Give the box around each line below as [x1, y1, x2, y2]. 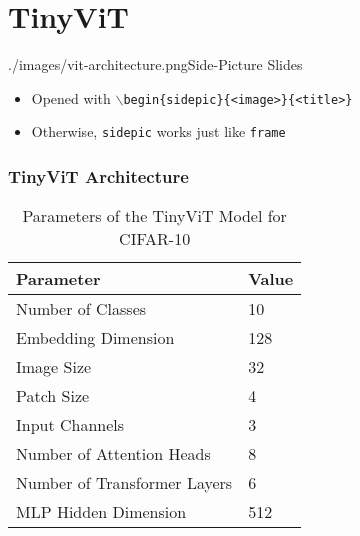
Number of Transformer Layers [16, 471, 233, 495]
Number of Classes [16, 297, 147, 321]
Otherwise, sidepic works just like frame [31, 121, 286, 142]
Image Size [16, 355, 92, 379]
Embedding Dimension [16, 326, 175, 350]
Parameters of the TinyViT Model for [22, 204, 287, 228]
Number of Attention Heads [16, 442, 211, 466]
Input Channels [16, 413, 125, 437]
